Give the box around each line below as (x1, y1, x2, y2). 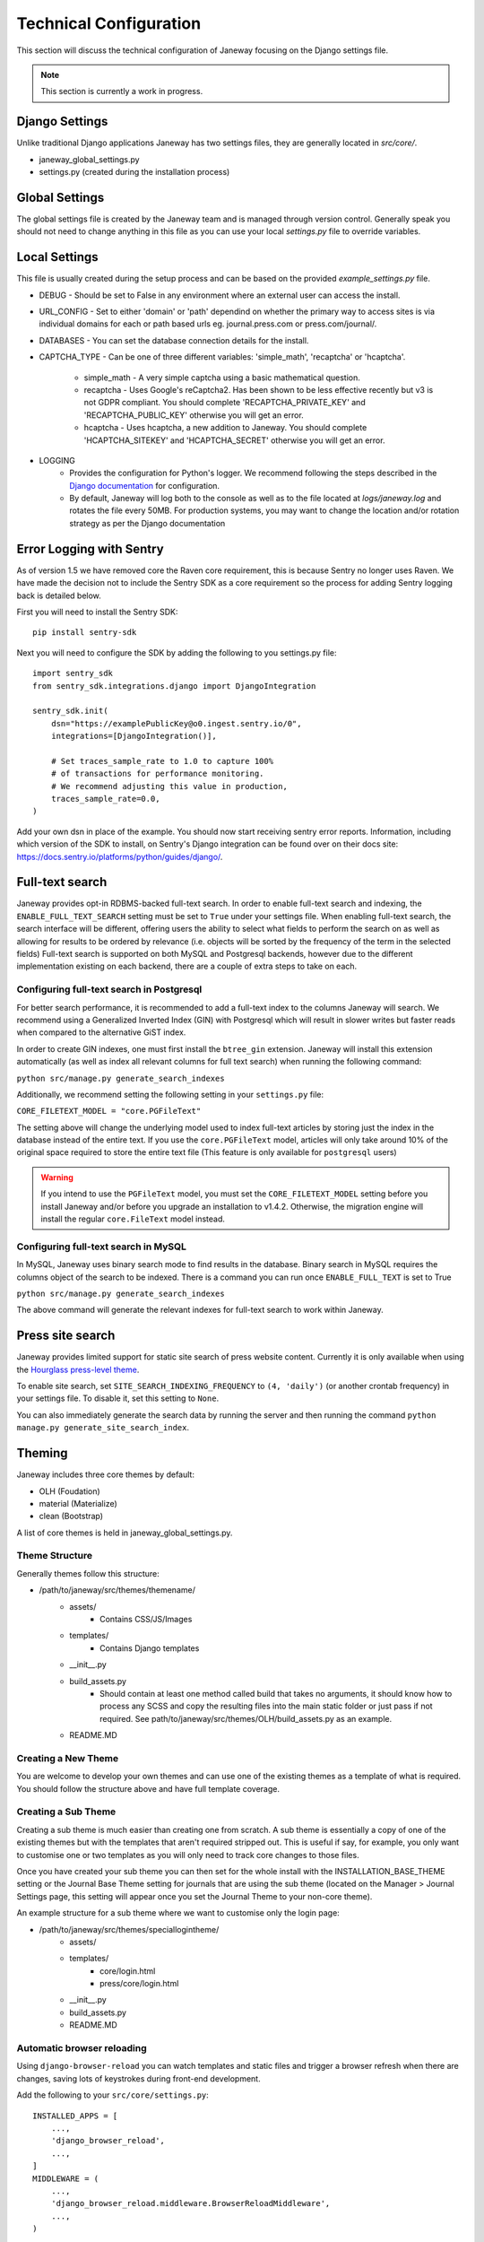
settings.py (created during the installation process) (39, 167, 230, 178)
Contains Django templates (99, 1642, 200, 1654)
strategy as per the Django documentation (69, 517, 226, 528)
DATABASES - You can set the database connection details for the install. (39, 335, 309, 345)
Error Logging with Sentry (16, 541, 165, 556)
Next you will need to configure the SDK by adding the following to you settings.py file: (16, 647, 337, 658)
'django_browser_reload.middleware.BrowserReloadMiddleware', (50, 2198, 331, 2209)
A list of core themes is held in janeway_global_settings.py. (16, 1527, 233, 1538)
